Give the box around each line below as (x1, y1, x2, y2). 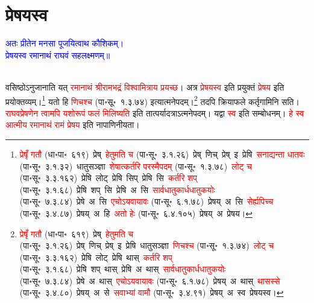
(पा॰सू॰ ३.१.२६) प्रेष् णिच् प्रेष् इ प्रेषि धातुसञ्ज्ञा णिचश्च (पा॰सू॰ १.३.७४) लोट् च (19, 239, 274, 252)
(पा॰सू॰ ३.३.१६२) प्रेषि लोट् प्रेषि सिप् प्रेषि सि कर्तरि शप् (19, 171, 197, 184)
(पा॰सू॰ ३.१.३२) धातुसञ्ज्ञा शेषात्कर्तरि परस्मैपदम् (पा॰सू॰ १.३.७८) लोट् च (19, 159, 252, 172)
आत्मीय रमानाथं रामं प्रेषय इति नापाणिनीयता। (5, 118, 140, 131)
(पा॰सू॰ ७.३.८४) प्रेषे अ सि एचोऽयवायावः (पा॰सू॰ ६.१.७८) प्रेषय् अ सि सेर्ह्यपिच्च (19, 195, 274, 208)
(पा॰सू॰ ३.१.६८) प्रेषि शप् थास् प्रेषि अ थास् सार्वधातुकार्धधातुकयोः (19, 263, 226, 275)
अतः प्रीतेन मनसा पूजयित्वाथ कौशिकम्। (5, 37, 124, 49)
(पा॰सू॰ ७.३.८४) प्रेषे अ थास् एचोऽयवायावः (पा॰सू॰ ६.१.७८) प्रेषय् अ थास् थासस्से (19, 274, 280, 287)
